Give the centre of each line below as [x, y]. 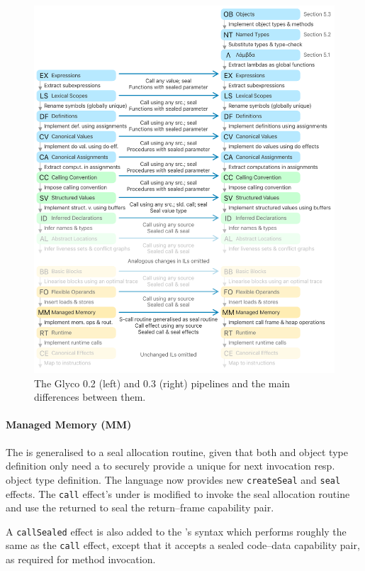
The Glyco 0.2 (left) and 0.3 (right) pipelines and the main [162, 383]
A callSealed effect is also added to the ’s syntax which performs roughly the [176, 531]
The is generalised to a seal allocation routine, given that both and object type [177, 451]
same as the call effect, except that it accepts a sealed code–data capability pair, [183, 545]
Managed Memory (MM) [69, 425]
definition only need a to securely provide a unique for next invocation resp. [170, 466]
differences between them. [90, 397]
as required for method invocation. [81, 559]
